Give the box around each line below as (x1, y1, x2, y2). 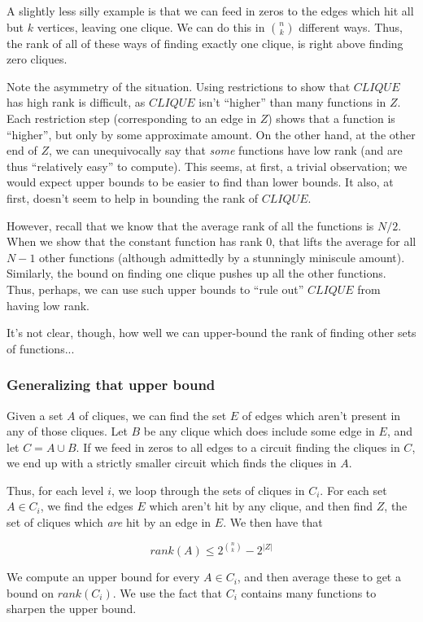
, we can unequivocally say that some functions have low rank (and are (48, 142, 403, 159)
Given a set (7, 406, 63, 423)
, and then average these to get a (237, 568, 401, 585)
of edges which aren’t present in (242, 406, 401, 423)
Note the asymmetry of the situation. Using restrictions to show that (7, 77, 351, 94)
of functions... (7, 339, 75, 357)
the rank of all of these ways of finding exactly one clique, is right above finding (7, 34, 403, 51)
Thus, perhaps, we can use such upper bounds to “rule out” (7, 280, 304, 297)
